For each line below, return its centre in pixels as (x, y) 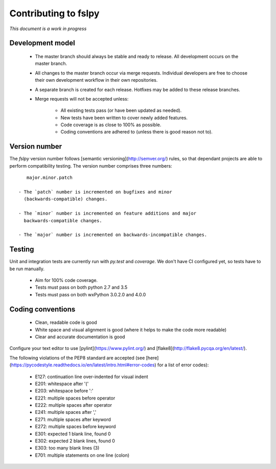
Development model (42, 43)
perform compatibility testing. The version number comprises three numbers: (91, 166)
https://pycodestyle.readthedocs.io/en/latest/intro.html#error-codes (83, 365)
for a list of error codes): (183, 365)
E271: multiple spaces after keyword (73, 419)
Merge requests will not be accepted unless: (82, 99)
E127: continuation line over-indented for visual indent (91, 377)
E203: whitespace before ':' (64, 391)
